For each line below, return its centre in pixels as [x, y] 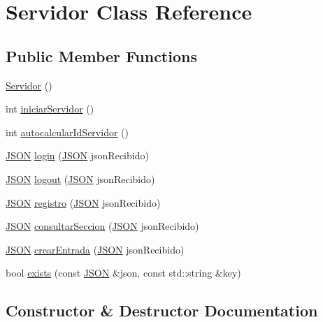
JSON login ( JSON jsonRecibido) [77, 155]
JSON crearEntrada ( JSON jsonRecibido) [95, 249]
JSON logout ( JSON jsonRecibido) [80, 178]
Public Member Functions [101, 56]
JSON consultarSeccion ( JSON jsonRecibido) [102, 226]
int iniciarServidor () [50, 109]
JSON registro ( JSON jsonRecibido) [83, 202]
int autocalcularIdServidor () [67, 132]
